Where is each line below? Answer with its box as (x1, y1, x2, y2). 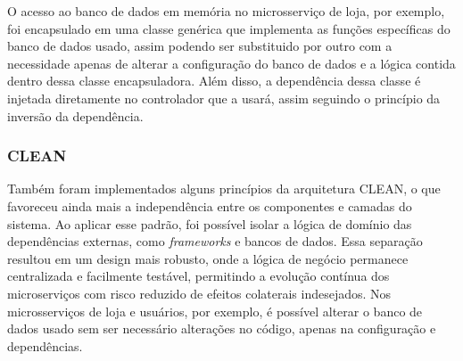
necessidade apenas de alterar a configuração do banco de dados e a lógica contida (7, 53, 456, 72)
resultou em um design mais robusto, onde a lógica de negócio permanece (7, 249, 409, 267)
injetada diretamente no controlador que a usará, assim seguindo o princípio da (7, 88, 441, 107)
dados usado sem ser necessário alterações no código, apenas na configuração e (7, 319, 436, 338)
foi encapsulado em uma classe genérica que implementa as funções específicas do (7, 19, 451, 37)
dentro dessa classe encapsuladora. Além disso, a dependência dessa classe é (7, 71, 421, 90)
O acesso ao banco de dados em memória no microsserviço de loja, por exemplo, (7, 2, 445, 20)
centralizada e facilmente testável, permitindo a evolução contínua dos (7, 267, 390, 285)
